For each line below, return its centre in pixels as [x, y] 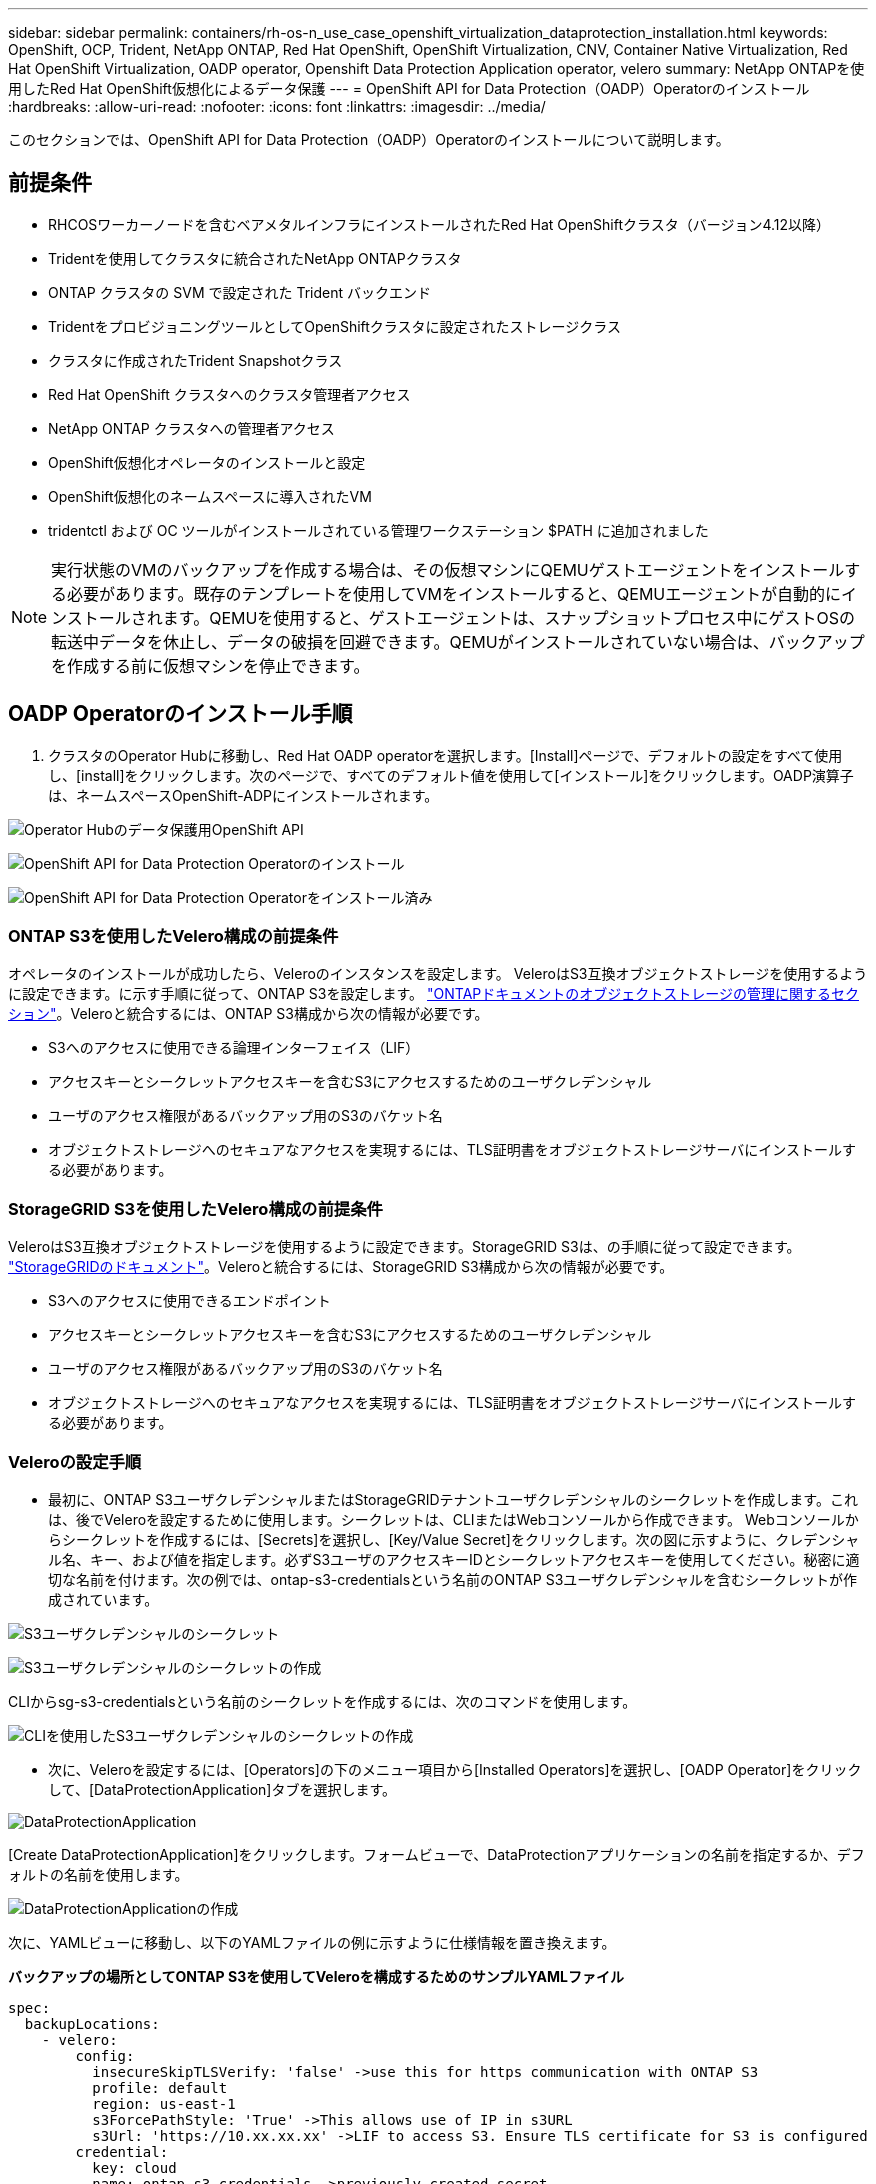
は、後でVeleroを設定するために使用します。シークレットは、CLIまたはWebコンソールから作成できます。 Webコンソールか [453, 1519]
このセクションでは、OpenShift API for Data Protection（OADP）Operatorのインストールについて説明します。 [369, 139]
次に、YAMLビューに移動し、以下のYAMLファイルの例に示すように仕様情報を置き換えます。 [312, 1942]
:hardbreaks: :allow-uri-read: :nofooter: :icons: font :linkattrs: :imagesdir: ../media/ [277, 106]
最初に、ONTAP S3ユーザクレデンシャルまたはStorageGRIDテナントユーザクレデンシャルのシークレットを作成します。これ [453, 1499]
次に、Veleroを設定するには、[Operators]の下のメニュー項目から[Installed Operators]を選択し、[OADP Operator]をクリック [455, 1769]
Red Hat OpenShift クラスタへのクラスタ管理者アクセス [229, 394]
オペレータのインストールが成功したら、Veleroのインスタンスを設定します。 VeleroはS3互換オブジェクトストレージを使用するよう [438, 974]
